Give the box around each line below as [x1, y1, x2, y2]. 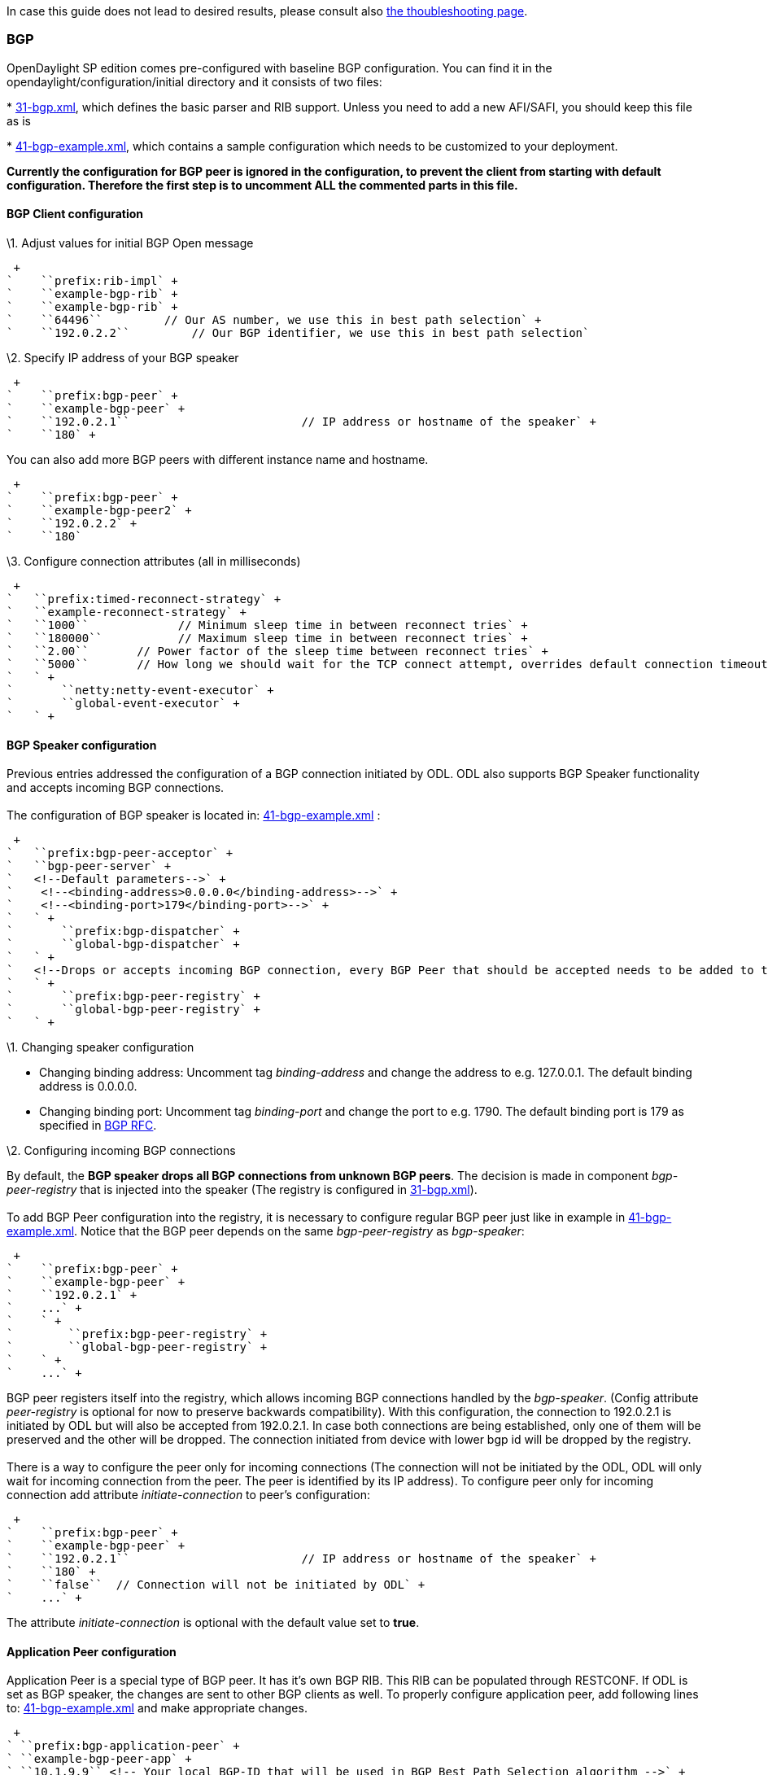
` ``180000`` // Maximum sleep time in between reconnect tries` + [7, 631, 528, 645]
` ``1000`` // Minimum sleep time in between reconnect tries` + [7, 618, 528, 632]
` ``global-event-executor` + [7, 696, 240, 710]
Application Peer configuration [7, 1644, 177, 1659]
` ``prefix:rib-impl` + [7, 273, 178, 287]
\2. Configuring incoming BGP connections [7, 1143, 236, 1158]
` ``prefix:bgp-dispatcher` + [7, 925, 240, 938]
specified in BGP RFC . [39, 1118, 157, 1133]
